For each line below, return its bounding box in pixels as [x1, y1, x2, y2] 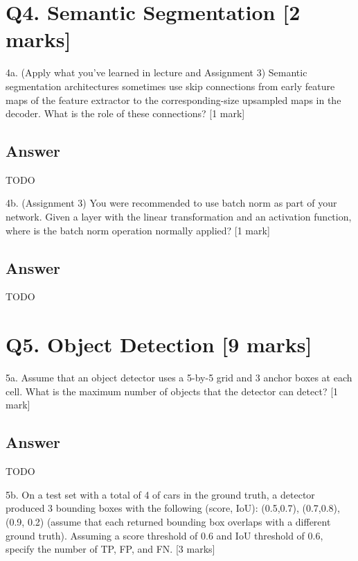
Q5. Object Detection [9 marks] [6, 330, 312, 359]
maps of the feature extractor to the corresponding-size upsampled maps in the [6, 92, 341, 107]
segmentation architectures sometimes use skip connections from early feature [6, 78, 335, 93]
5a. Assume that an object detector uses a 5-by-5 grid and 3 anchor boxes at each [6, 370, 352, 385]
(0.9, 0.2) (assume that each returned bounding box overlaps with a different [6, 514, 331, 528]
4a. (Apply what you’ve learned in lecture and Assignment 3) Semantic [6, 65, 307, 80]
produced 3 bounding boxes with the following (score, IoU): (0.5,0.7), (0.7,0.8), [6, 501, 340, 515]
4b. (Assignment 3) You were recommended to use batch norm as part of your [6, 196, 337, 210]
